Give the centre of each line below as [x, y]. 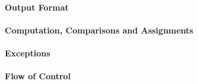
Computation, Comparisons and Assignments [99, 30]
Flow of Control [38, 76]
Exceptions [28, 53]
